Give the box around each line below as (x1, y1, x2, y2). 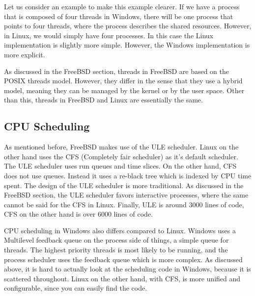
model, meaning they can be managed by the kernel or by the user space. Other (4, 85, 245, 95)
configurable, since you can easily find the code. (4, 283, 147, 293)
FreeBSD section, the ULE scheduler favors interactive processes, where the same (4, 190, 249, 200)
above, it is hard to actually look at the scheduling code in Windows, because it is (4, 264, 251, 274)
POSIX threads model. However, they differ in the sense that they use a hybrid (4, 75, 243, 86)
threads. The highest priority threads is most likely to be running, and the (4, 245, 228, 255)
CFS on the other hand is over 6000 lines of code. (4, 209, 153, 219)
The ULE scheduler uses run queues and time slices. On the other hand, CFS (4, 161, 237, 171)
